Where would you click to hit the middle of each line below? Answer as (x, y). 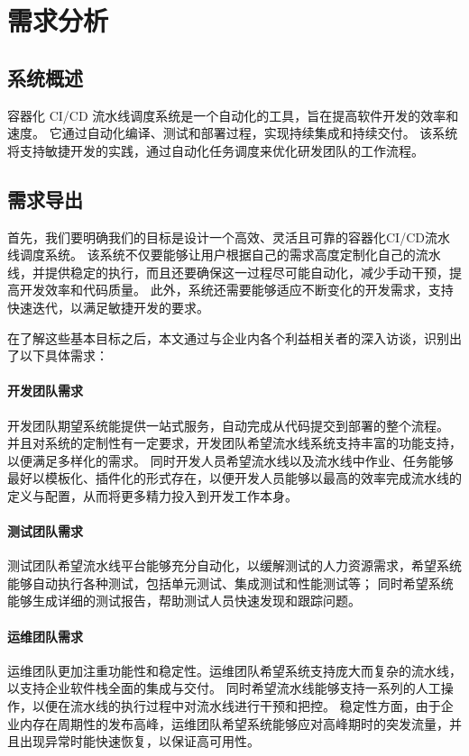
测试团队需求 (45, 531)
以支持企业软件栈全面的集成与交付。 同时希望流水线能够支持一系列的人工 (224, 688)
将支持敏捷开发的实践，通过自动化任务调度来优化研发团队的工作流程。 (216, 150)
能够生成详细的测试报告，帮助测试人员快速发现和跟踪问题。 (184, 601)
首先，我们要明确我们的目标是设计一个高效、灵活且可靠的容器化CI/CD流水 (229, 237)
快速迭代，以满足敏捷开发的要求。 (108, 307)
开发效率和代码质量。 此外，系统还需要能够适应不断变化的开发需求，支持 (236, 290)
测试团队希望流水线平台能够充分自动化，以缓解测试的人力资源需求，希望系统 (234, 565)
